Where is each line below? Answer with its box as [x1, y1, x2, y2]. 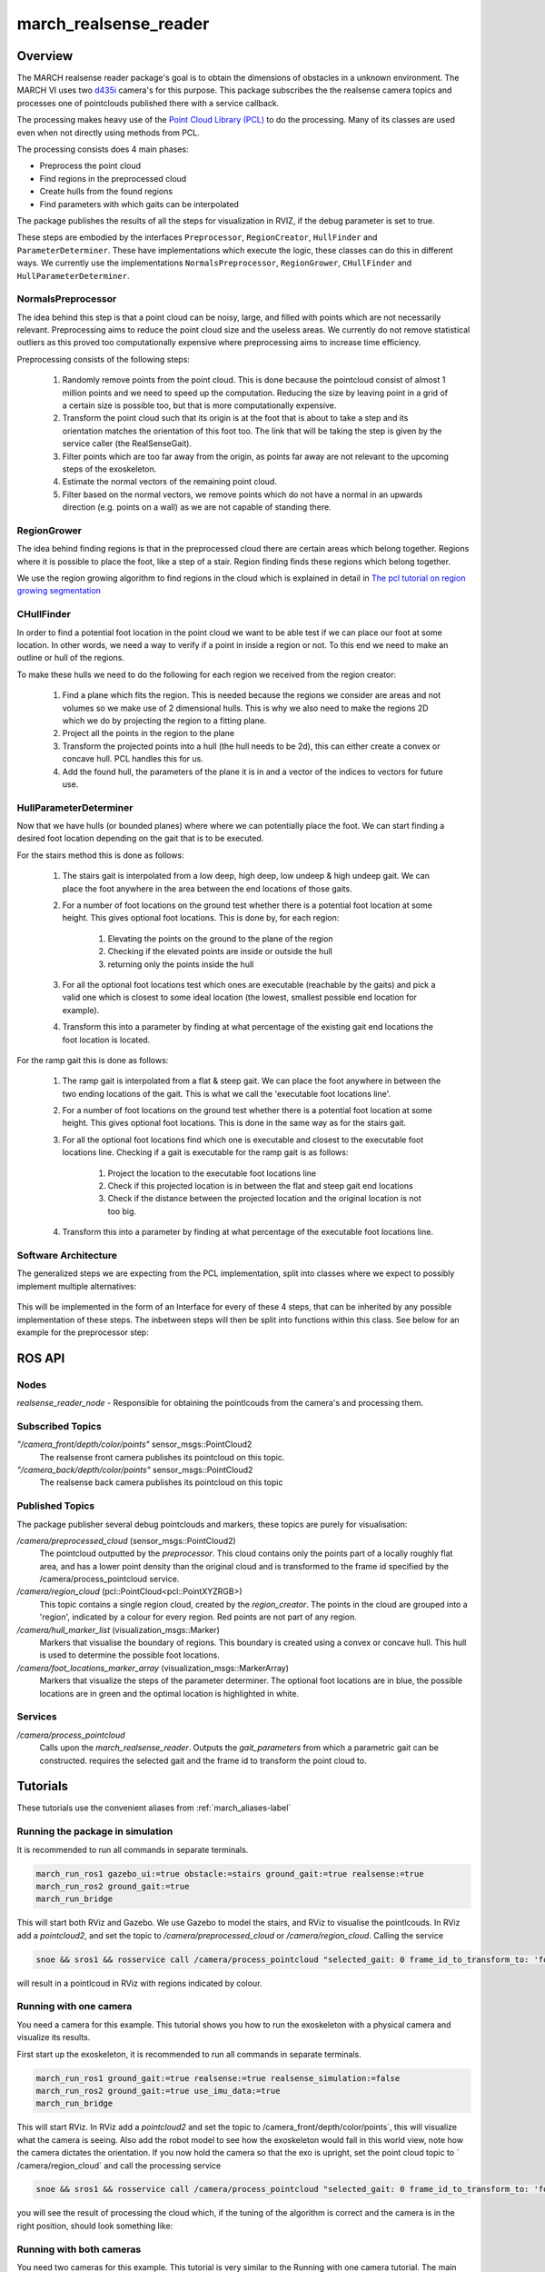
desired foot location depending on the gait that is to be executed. [16, 832, 264, 844]
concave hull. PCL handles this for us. [62, 753, 203, 764]
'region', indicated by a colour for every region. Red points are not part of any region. [39, 1611, 358, 1622]
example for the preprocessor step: [16, 1327, 149, 1338]
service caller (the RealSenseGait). [62, 438, 193, 449]
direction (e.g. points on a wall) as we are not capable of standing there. [62, 502, 332, 513]
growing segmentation [16, 585, 102, 596]
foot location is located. [62, 1034, 151, 1045]
